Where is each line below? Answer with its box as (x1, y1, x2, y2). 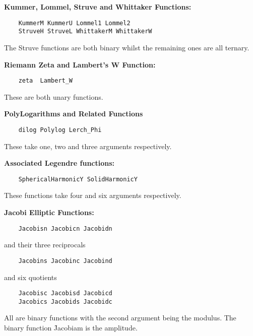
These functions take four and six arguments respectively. (4, 190, 181, 200)
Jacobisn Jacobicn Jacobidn (18, 225, 112, 232)
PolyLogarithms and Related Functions (4, 108, 143, 119)
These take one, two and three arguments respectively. (4, 141, 172, 151)
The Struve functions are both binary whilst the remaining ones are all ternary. (4, 42, 249, 52)
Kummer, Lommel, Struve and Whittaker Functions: (4, 2, 192, 12)
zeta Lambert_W (18, 77, 73, 85)
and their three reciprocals (4, 239, 86, 250)
